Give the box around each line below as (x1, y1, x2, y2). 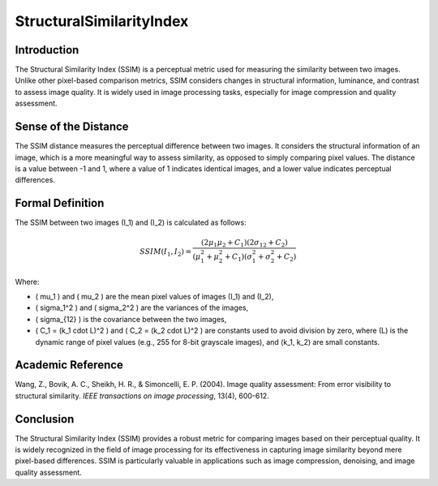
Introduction (15, 43, 79, 57)
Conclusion (15, 412, 75, 426)
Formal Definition (15, 196, 105, 210)
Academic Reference (15, 358, 123, 372)
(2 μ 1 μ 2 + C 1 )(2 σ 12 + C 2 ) (201, 238, 288, 249)
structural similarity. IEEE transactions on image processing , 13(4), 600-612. (15, 390, 269, 401)
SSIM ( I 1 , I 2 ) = (139, 247, 192, 259)
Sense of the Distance (15, 120, 129, 134)
